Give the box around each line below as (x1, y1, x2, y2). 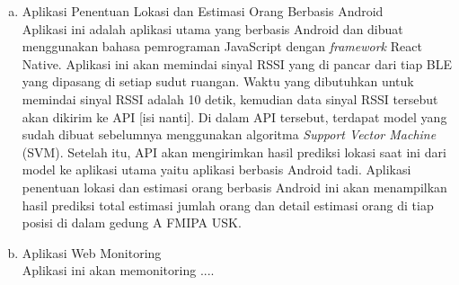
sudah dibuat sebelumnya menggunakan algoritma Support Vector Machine (22, 125, 437, 144)
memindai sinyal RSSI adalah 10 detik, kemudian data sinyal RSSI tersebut (22, 89, 438, 108)
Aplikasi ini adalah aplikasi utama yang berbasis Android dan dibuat (22, 19, 403, 38)
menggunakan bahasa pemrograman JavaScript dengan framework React (22, 37, 422, 56)
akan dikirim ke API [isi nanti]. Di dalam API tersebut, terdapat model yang (22, 107, 447, 126)
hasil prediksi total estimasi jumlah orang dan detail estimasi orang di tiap (22, 195, 434, 214)
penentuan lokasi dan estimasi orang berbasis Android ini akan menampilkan (22, 177, 447, 196)
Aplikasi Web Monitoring (22, 243, 162, 262)
